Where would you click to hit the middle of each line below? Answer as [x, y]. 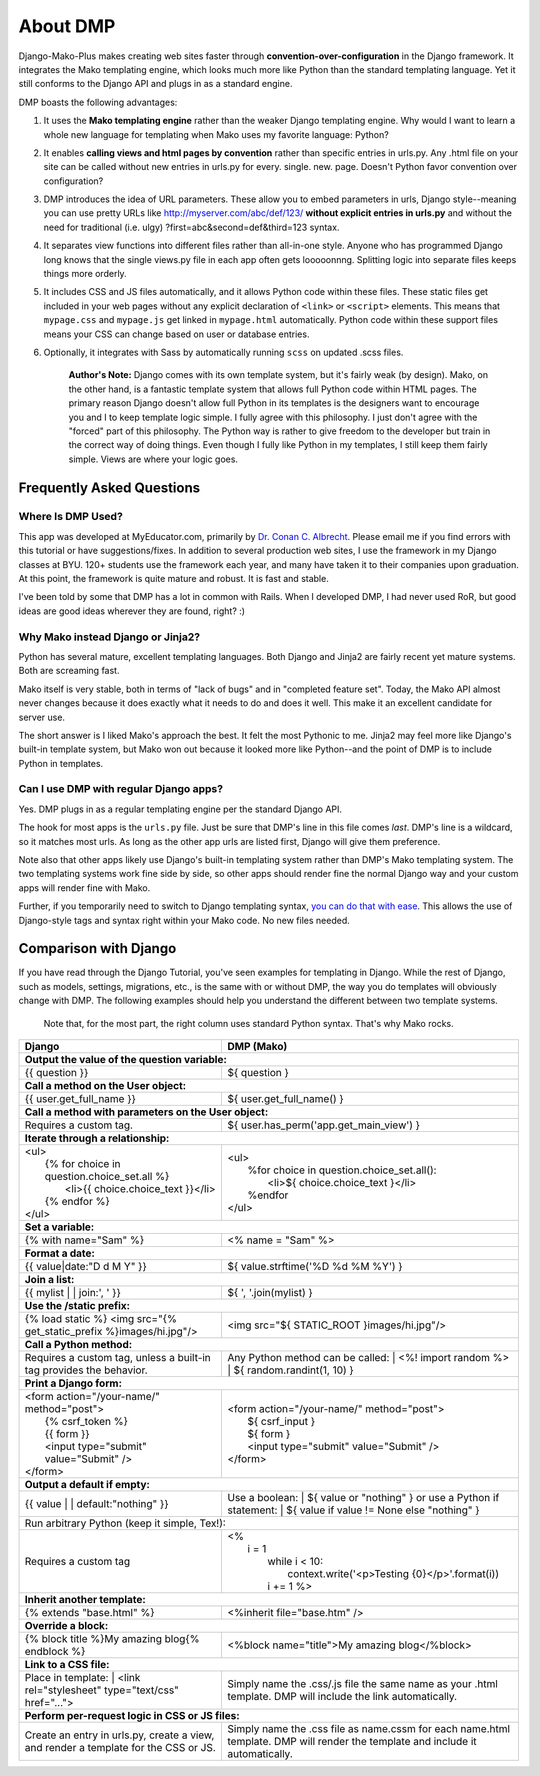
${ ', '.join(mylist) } [270, 1293]
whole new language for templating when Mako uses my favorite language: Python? [216, 134]
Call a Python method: [78, 1345]
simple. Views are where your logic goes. [153, 459]
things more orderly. [85, 274]
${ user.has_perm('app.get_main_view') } [323, 1125]
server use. [41, 717]
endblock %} [55, 1652]
